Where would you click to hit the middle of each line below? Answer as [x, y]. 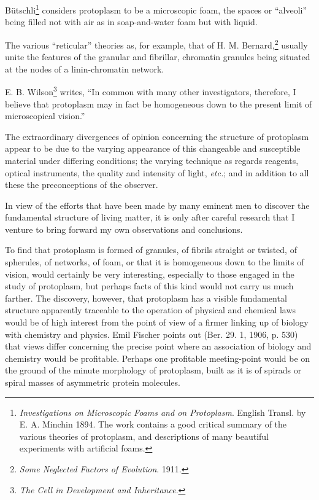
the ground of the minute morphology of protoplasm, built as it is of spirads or [153, 370]
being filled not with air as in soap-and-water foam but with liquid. [131, 22]
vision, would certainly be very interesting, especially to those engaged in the [150, 274]
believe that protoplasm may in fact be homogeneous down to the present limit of [159, 104]
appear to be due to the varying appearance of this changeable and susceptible [153, 148]
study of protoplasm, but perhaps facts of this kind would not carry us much [149, 286]
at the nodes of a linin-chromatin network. [85, 68]
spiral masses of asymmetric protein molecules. [93, 382]
